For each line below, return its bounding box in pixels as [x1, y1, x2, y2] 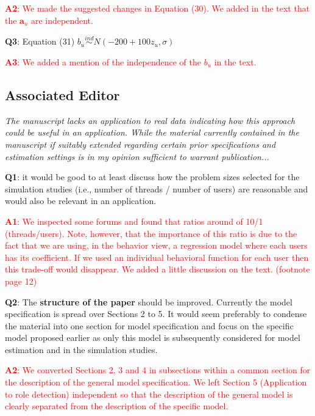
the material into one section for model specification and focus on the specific [5, 319, 294, 332]
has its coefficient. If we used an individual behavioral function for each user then [5, 250, 309, 263]
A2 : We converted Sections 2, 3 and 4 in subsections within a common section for [5, 363, 311, 376]
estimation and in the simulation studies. [5, 343, 158, 356]
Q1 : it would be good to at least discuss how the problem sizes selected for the [5, 170, 300, 183]
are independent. [30, 13, 93, 26]
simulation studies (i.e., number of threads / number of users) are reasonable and [5, 182, 308, 195]
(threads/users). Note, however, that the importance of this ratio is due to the [5, 227, 297, 239]
